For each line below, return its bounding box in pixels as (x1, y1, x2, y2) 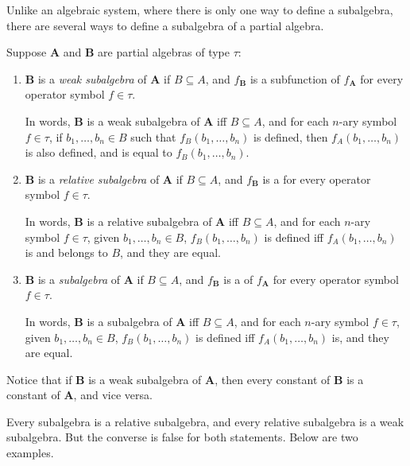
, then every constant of (215, 371, 331, 387)
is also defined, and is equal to (25, 144, 172, 161)
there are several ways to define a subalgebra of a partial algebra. (6, 17, 324, 33)
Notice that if (6, 371, 72, 387)
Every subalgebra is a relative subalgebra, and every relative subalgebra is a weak (6, 413, 404, 429)
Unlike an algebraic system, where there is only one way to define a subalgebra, (6, 2, 393, 17)
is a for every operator (262, 170, 371, 187)
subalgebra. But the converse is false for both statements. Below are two (6, 429, 358, 445)
